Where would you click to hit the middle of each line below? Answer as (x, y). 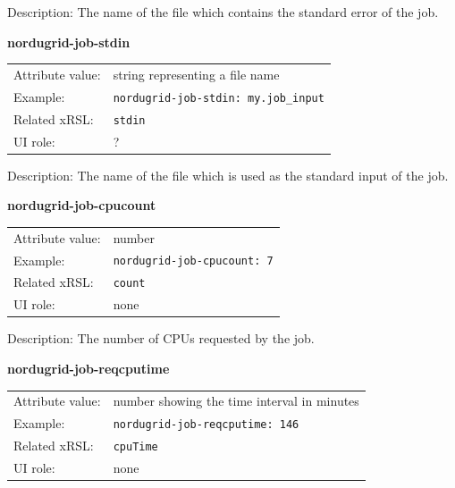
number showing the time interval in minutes (236, 401)
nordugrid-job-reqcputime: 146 (206, 425)
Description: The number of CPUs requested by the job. (161, 338)
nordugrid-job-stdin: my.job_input (219, 98)
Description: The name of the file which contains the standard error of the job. (223, 12)
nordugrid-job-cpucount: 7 (193, 261)
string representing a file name (196, 74)
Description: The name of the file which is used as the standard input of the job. (228, 175)
